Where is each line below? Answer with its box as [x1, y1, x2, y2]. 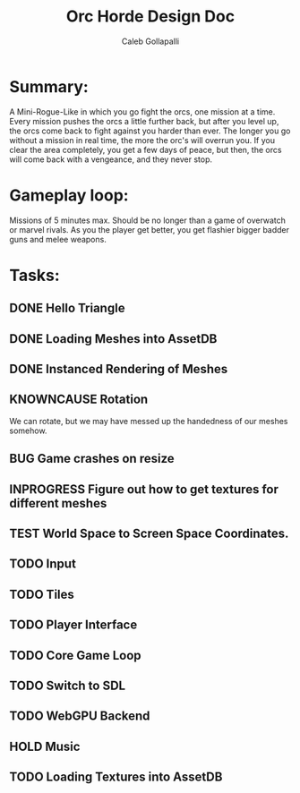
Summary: [9, 76, 90, 97]
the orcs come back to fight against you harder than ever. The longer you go [9, 125, 291, 136]
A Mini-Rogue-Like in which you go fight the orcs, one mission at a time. [9, 106, 276, 117]
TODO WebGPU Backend [9, 709, 150, 724]
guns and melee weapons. [9, 234, 107, 244]
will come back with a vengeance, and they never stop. [9, 154, 213, 165]
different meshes [9, 495, 107, 511]
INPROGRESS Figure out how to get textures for [9, 482, 279, 497]
